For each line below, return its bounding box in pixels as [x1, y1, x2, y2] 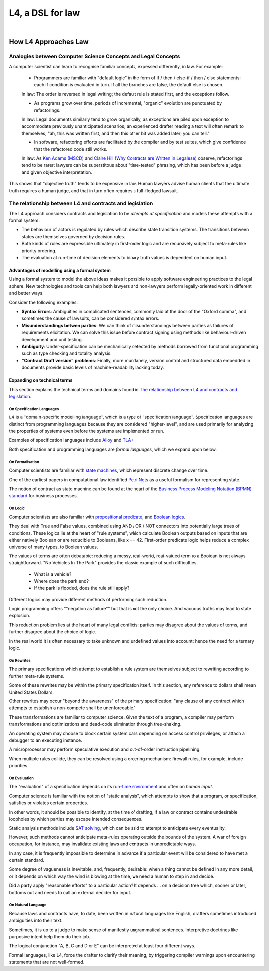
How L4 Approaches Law [9, 38, 89, 46]
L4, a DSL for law [9, 7, 80, 18]
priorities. [9, 763, 29, 769]
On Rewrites [9, 658, 31, 663]
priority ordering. [21, 247, 57, 254]
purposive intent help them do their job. [9, 934, 91, 940]
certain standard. [9, 857, 45, 863]
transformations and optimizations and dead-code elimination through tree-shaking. [9, 721, 182, 727]
